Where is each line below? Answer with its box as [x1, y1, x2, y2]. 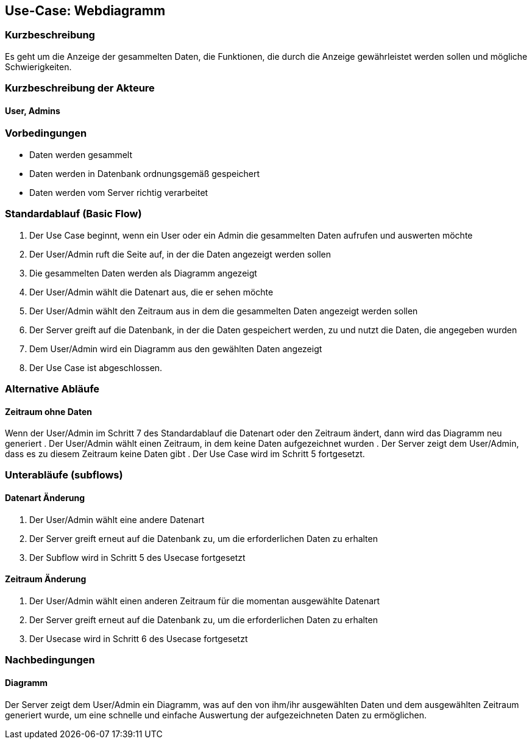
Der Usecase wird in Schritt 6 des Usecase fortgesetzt [29, 633, 248, 644]
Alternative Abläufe [5, 382, 100, 395]
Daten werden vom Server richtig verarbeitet [29, 187, 208, 198]
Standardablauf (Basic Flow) [5, 208, 142, 220]
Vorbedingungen [5, 127, 87, 140]
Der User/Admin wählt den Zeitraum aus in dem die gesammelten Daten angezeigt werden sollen [29, 305, 418, 316]
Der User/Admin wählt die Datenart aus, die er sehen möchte [29, 286, 274, 297]
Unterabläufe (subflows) [5, 469, 123, 482]
